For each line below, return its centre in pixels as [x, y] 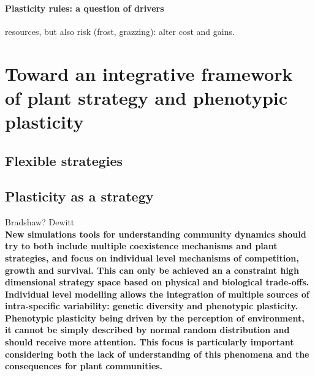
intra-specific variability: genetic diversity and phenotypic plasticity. [152, 306]
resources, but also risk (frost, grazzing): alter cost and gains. [120, 31]
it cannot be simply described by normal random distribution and [147, 330]
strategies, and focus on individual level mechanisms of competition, [152, 258]
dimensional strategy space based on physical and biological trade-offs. [157, 282]
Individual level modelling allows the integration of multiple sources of [157, 294]
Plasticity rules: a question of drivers [85, 8]
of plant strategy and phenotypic [146, 97]
